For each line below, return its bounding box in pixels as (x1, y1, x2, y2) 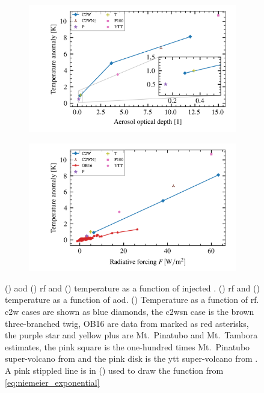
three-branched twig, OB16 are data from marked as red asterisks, (5, 317, 249, 329)
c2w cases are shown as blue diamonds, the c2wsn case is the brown (5, 305, 254, 317)
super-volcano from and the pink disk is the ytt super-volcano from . (5, 352, 258, 365)
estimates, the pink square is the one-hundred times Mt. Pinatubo (5, 340, 250, 353)
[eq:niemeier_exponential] (5, 376, 100, 388)
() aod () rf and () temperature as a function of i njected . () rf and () (5, 281, 260, 294)
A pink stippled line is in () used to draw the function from (5, 364, 224, 376)
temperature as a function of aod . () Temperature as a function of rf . (5, 293, 259, 306)
